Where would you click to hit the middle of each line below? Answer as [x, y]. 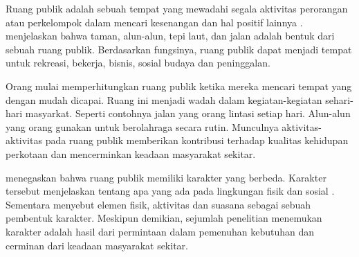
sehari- [339, 99]
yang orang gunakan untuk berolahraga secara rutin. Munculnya [142, 126]
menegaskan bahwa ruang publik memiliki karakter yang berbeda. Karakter [166, 177]
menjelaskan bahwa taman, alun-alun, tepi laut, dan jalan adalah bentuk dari [170, 36]
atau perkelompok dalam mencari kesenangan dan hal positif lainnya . [154, 22]
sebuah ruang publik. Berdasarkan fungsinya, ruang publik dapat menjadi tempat [179, 49]
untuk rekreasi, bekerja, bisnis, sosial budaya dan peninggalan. [138, 63]
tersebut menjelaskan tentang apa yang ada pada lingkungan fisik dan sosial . [170, 191]
